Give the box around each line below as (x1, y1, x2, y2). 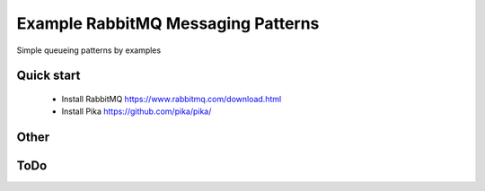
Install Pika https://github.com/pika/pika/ (61, 106, 212, 117)
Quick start (16, 68, 81, 83)
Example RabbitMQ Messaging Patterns (16, 13, 320, 33)
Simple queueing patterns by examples (16, 45, 162, 56)
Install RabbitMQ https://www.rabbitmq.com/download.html (61, 93, 282, 104)
